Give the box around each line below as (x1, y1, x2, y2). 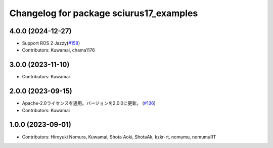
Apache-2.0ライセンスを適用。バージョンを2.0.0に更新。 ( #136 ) (22, 100, 156, 106)
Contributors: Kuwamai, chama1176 (22, 47, 96, 53)
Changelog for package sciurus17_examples (9, 8, 198, 19)
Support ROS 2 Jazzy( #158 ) (22, 40, 80, 46)
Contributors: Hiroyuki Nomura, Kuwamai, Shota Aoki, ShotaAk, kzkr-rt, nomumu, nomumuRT (22, 134, 216, 140)
